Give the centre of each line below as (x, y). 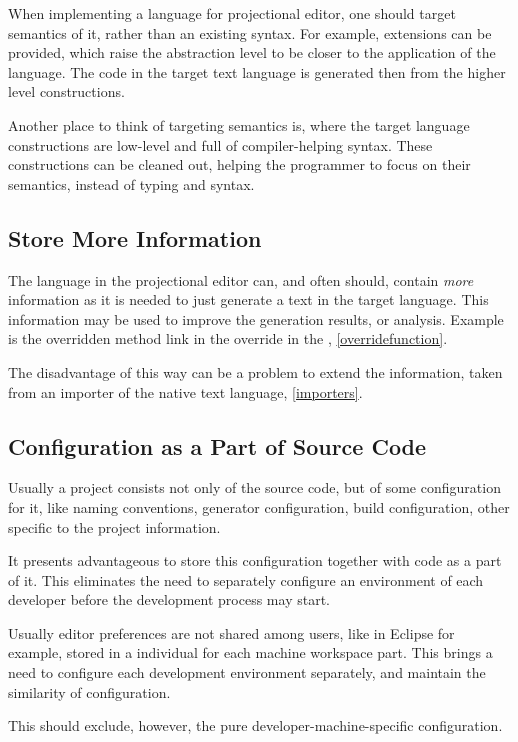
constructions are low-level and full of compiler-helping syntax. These (220, 144)
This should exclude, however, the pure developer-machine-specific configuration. (255, 725)
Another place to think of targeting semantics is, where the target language (239, 124)
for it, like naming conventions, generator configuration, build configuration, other (259, 506)
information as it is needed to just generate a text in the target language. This (248, 299)
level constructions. (66, 91)
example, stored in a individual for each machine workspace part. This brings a (250, 652)
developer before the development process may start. (169, 599)
